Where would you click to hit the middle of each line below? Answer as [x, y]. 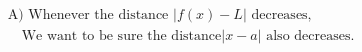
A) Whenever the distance [88, 15]
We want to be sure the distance [121, 36]
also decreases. [310, 36]
